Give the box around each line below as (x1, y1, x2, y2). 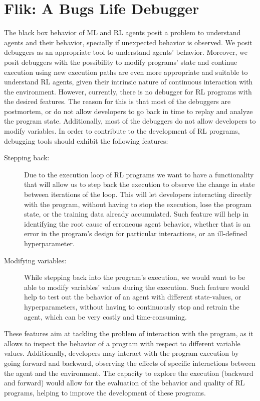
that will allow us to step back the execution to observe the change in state (24, 179, 255, 189)
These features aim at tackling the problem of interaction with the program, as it (4, 328, 253, 339)
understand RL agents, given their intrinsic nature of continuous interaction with (4, 76, 253, 87)
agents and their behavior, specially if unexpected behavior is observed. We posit (4, 37, 252, 47)
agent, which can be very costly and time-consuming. (24, 311, 187, 322)
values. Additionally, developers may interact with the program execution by (4, 348, 239, 358)
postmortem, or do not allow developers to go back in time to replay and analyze (4, 106, 253, 116)
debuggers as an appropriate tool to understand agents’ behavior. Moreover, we (4, 47, 247, 57)
